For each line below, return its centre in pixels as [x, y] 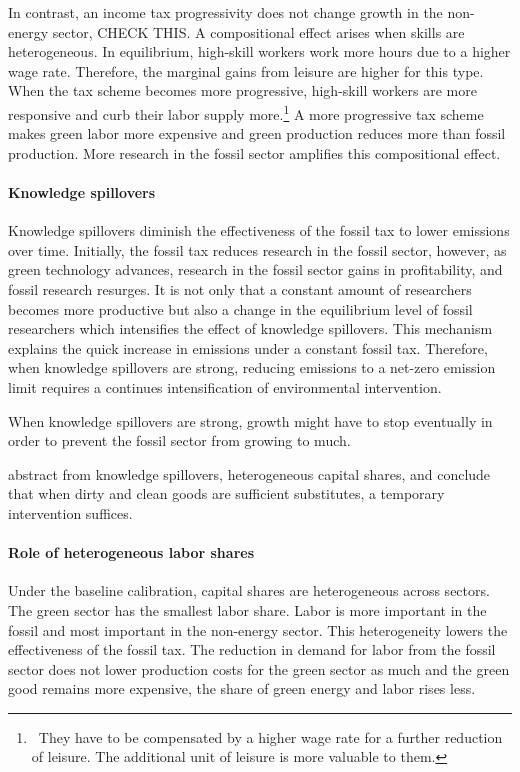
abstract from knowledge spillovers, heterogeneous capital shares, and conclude [249, 473]
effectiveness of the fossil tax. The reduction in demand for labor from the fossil [252, 649]
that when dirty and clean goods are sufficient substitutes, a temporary [226, 493]
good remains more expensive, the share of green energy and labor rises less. [242, 688]
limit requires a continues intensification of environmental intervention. [225, 386]
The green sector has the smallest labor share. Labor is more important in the [247, 609]
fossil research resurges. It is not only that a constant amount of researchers [240, 288]
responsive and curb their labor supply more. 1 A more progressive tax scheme [246, 112]
